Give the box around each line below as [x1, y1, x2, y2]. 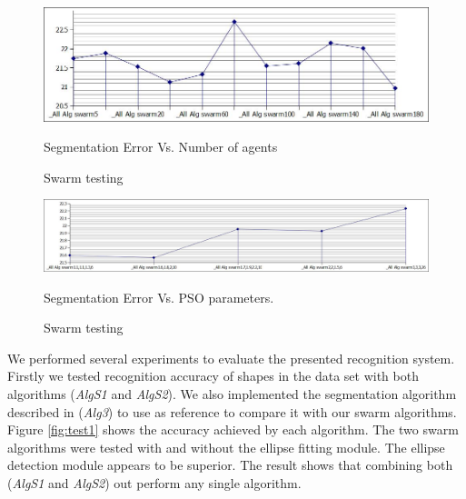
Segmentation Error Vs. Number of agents [44, 137, 278, 156]
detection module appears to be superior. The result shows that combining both [7, 455, 453, 474]
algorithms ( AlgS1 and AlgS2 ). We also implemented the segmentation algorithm [7, 384, 457, 403]
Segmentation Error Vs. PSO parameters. [44, 287, 274, 306]
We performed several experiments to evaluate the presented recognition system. [7, 348, 455, 367]
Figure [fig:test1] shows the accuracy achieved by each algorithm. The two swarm [7, 420, 459, 439]
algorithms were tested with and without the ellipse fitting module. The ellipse [7, 437, 445, 456]
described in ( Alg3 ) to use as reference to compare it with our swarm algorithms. [7, 402, 457, 421]
